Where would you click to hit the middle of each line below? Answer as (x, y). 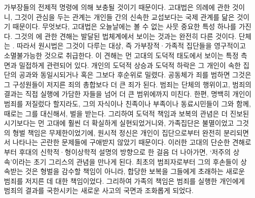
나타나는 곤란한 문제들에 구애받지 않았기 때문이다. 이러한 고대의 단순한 (121, 142)
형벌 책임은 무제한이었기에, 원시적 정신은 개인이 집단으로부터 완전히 (117, 132)
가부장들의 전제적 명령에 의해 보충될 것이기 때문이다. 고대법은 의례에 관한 (117, 7)
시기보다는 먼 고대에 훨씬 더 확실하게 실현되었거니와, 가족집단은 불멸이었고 (119, 123)
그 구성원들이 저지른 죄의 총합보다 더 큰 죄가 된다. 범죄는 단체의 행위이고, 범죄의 (128, 84)
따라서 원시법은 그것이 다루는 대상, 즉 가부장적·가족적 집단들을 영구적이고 (131, 46)
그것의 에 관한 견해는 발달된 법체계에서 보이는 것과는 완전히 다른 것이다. (126, 36)
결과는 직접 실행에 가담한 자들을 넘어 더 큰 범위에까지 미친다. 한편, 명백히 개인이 (128, 94)
